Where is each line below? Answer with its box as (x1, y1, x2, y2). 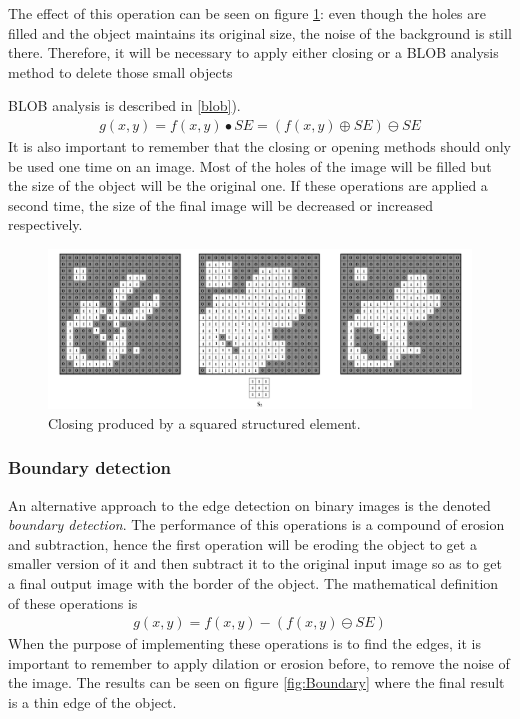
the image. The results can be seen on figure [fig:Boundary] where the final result (8, 672, 505, 693)
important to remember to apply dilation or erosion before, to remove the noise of (8, 652, 510, 673)
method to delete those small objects (8, 61, 233, 82)
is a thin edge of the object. (8, 691, 177, 712)
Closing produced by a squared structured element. (48, 412, 361, 433)
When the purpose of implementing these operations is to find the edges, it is (8, 633, 482, 654)
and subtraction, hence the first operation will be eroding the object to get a (8, 533, 477, 554)
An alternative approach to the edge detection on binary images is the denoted (8, 494, 491, 515)
